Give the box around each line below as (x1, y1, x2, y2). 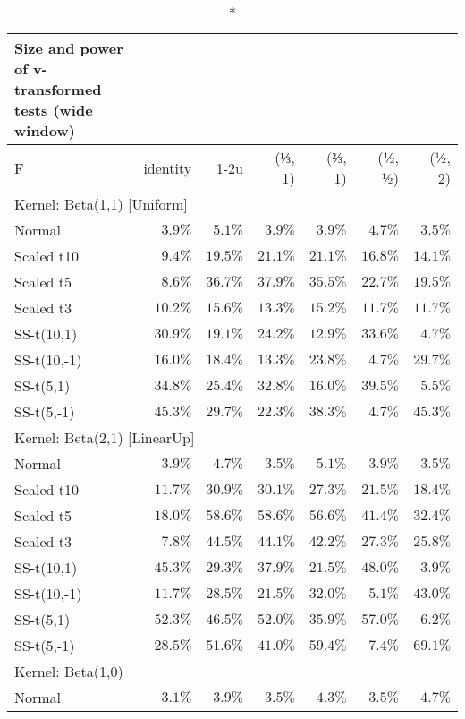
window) (14, 120, 75, 141)
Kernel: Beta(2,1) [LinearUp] (14, 427, 195, 448)
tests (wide (14, 99, 93, 120)
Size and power (14, 38, 123, 58)
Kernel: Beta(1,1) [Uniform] (14, 193, 188, 214)
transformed (14, 79, 102, 99)
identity (143, 157, 192, 178)
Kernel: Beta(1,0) (14, 661, 123, 681)
